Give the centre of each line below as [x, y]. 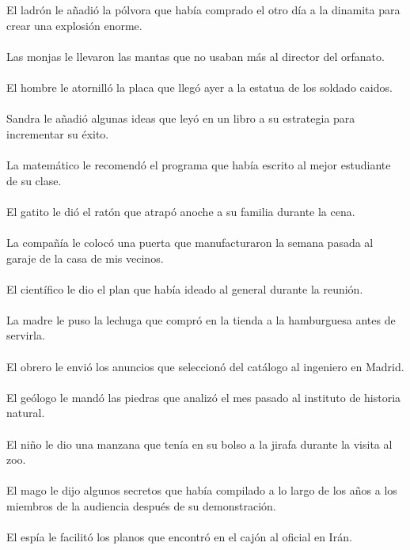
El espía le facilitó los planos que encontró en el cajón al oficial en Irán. [179, 537]
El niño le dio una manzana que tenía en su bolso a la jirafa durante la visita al [199, 444]
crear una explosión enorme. [74, 25]
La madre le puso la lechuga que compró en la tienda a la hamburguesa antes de [201, 319]
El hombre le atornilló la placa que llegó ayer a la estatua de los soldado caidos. [199, 87]
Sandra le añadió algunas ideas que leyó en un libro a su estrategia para [181, 118]
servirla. [26, 335]
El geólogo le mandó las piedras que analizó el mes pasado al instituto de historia [204, 397]
